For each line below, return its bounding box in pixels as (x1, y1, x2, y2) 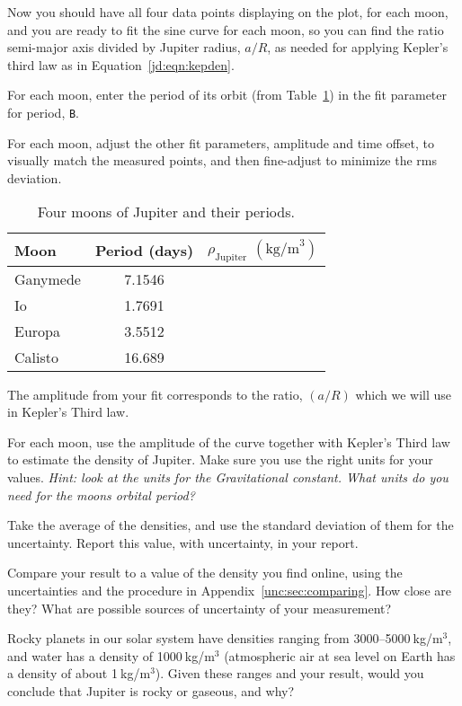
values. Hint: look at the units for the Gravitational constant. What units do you (7, 467, 449, 486)
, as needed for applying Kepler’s (267, 38, 449, 57)
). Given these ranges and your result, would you (155, 664, 424, 683)
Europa (14, 320, 60, 341)
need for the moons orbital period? (7, 485, 195, 504)
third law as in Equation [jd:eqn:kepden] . (7, 55, 235, 74)
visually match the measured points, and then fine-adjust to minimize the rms (7, 151, 438, 170)
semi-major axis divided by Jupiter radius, (7, 38, 241, 57)
